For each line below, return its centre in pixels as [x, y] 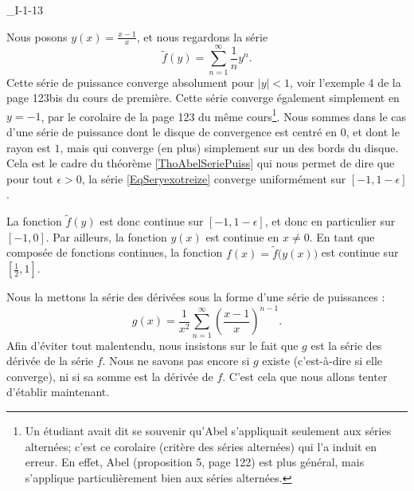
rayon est [29, 147]
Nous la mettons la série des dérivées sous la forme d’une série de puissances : [196, 297]
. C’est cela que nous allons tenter [305, 376]
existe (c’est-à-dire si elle [322, 361]
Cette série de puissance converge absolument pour [131, 82]
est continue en [242, 236]
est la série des [346, 345]
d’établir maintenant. [58, 392]
